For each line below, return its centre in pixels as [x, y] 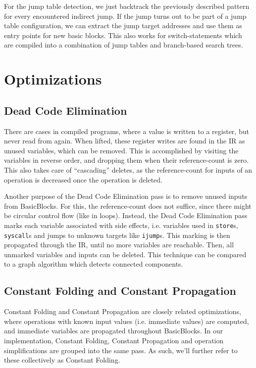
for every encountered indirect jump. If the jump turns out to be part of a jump [125, 16]
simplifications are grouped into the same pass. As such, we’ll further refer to [121, 350]
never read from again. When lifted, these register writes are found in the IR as [125, 141]
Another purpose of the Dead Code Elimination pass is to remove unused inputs [126, 196]
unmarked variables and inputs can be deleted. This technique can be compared [125, 254]
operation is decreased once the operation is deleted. [83, 179]
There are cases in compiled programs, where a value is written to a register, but [127, 131]
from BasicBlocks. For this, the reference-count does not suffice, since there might [128, 206]
